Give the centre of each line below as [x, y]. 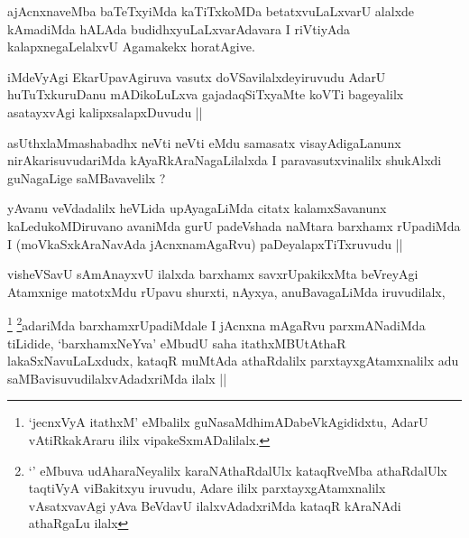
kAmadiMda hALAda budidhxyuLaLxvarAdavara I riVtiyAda [179, 28]
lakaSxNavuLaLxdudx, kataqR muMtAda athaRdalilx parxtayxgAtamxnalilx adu [233, 361]
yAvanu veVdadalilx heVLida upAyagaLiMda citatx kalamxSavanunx [197, 208]
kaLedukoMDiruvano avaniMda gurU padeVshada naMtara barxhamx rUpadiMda [234, 225]
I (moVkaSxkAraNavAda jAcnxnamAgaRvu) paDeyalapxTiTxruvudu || [205, 243]
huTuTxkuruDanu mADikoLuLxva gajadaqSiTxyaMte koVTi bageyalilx [206, 94]
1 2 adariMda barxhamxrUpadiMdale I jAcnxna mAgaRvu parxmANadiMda [216, 324]
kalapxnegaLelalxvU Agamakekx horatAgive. [131, 46]
